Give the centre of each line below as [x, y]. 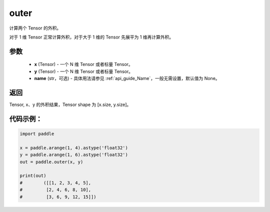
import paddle [37, 134]
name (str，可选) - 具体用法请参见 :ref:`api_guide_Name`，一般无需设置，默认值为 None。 [127, 78]
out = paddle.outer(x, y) [51, 162]
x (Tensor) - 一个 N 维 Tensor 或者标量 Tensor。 [84, 64]
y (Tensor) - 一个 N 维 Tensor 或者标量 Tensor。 [84, 71]
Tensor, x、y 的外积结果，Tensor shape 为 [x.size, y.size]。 [70, 104]
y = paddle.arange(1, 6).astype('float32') [74, 155]
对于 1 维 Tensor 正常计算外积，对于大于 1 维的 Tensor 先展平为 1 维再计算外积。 [91, 37]
